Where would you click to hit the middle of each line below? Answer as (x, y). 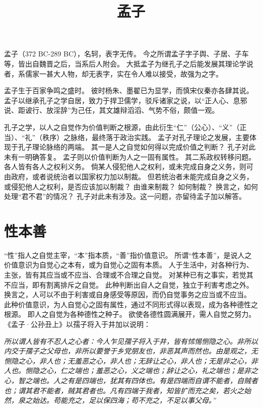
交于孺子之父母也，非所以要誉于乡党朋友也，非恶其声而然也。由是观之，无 (134, 351)
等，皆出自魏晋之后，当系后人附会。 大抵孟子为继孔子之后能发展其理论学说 (129, 63)
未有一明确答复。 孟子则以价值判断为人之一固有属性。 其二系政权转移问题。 (130, 156)
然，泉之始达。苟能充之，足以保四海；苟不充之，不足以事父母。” (110, 400)
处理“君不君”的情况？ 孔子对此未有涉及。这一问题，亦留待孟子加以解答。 (125, 196)
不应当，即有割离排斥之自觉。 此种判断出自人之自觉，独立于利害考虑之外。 (129, 284)
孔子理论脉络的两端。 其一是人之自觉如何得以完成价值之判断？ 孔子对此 (137, 147)
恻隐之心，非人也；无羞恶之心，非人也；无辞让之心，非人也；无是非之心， (127, 360)
